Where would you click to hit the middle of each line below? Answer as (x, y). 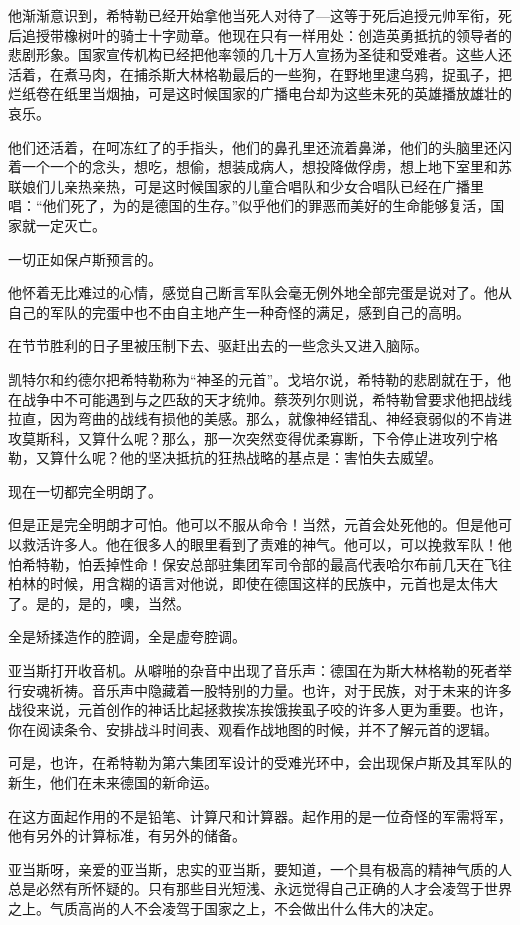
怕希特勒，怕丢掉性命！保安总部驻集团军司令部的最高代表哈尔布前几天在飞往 (260, 563)
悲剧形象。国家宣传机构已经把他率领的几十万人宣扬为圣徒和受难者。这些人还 (260, 54)
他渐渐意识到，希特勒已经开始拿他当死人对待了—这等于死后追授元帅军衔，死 (260, 15)
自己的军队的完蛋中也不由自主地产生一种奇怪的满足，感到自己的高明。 (239, 311)
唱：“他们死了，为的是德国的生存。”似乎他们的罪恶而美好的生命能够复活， (249, 205)
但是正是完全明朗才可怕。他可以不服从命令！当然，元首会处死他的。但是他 (253, 524)
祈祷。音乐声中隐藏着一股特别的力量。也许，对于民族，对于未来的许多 (280, 689)
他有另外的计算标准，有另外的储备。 (127, 835)
